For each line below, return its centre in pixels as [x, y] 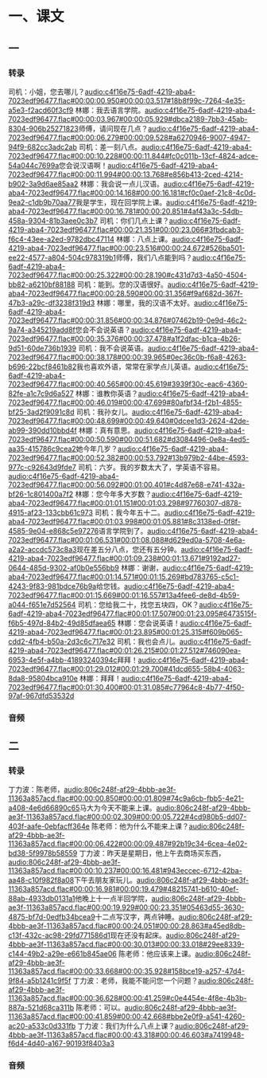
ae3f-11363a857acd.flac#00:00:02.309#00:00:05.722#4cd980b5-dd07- [128, 817]
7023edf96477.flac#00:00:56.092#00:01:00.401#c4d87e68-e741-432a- [127, 484]
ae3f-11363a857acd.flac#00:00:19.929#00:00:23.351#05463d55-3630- [126, 907]
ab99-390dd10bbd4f [43, 430]
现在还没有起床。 [138, 935]
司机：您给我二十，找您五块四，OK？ [138, 604]
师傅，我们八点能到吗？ [154, 257]
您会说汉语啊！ [83, 165]
